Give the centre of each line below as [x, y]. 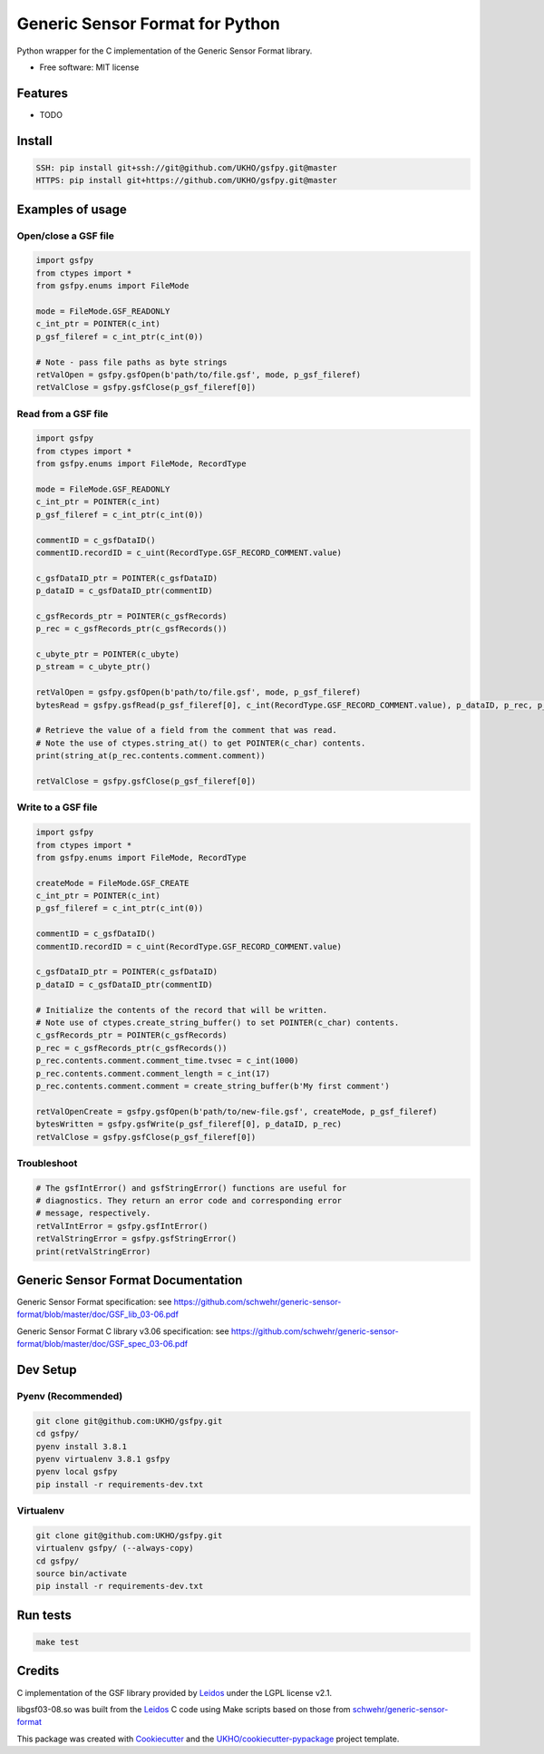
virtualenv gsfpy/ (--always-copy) [115, 1548]
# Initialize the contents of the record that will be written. [182, 1010]
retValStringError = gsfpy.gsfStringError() [136, 1239]
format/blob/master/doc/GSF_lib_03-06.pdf [97, 1314]
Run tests [44, 1615]
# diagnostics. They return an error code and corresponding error [189, 1201]
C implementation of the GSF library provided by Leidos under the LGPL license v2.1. [175, 1692]
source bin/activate [81, 1574]
